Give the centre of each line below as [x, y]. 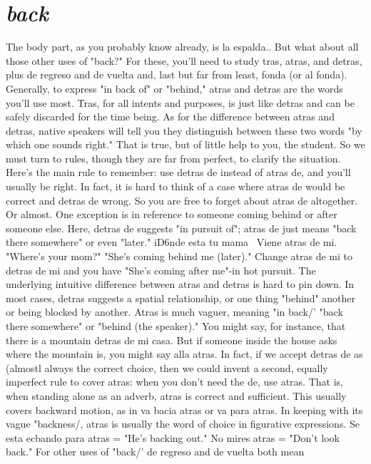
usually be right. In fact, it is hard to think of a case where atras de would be [176, 186]
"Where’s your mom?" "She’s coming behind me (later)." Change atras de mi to [179, 256]
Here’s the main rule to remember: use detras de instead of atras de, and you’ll [178, 172]
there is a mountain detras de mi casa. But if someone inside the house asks [172, 340]
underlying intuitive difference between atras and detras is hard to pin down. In [180, 284]
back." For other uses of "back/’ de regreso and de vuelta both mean [155, 452]
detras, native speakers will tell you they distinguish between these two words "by [184, 130]
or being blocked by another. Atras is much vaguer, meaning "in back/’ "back [174, 312]
